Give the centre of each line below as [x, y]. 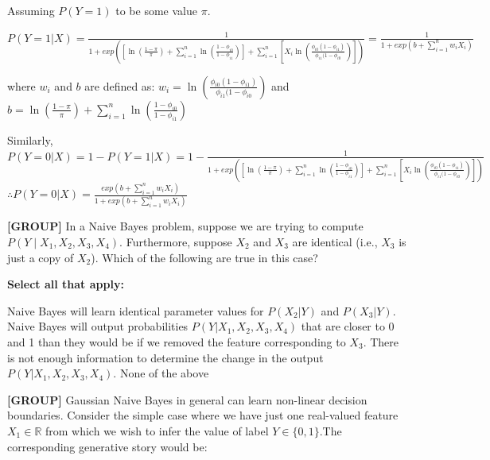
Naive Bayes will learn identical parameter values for [136, 310]
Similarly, [30, 139]
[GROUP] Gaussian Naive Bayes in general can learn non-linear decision [187, 399]
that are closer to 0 [348, 326]
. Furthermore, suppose [176, 242]
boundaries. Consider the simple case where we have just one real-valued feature [203, 415]
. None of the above [161, 373]
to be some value [156, 10]
